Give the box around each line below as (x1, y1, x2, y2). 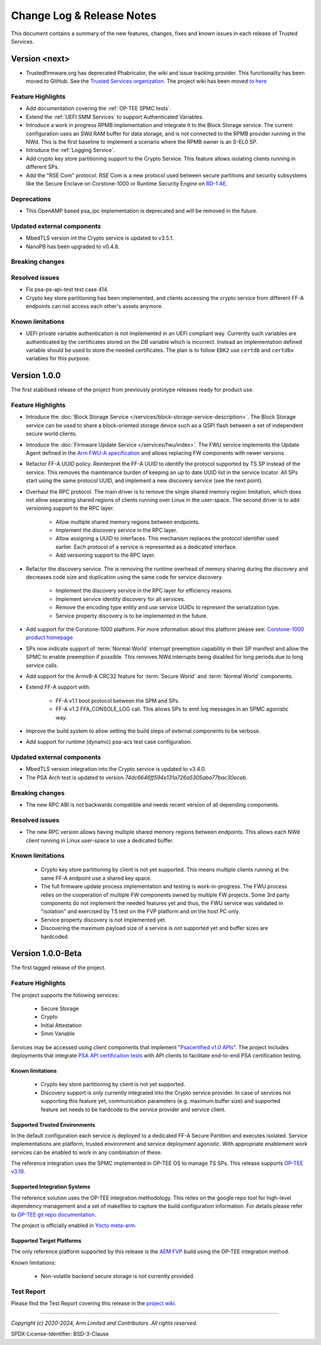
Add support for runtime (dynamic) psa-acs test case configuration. (26, 738, 192, 745)
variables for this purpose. (26, 355, 90, 362)
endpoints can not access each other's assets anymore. (26, 303, 163, 310)
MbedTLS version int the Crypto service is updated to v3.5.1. (26, 234, 174, 241)
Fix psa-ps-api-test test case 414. (26, 286, 109, 293)
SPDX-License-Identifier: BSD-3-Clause (11, 1330, 109, 1338)
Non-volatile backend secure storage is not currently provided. (40, 1273, 195, 1280)
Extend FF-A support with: (26, 683, 90, 691)
